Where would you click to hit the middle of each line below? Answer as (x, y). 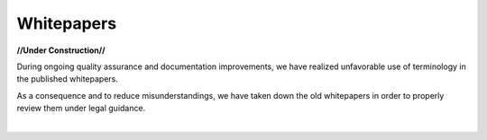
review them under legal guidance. (81, 109)
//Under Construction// (61, 50)
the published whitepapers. (68, 79)
